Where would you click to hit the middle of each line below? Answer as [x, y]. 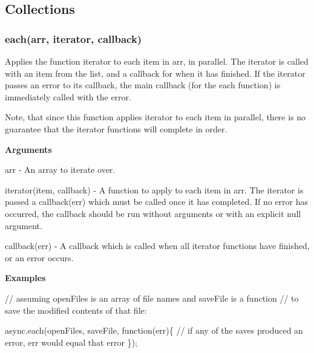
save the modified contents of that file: [76, 310]
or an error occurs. [39, 257]
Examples [25, 278]
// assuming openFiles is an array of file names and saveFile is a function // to [152, 298]
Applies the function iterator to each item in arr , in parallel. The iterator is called [157, 61]
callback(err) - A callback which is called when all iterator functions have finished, [157, 246]
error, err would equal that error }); [71, 342]
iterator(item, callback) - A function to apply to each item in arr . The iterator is [154, 189]
